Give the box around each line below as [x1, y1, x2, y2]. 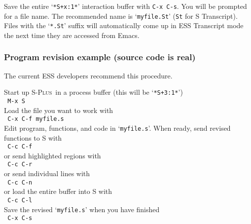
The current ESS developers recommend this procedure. [4, 70, 173, 80]
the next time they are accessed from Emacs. [4, 30, 140, 40]
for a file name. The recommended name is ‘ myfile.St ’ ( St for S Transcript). [4, 10, 238, 21]
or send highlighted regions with [4, 150, 101, 160]
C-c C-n [7, 179, 33, 186]
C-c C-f [7, 143, 33, 150]
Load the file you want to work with [4, 105, 113, 115]
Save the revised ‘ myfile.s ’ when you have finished [4, 204, 160, 214]
